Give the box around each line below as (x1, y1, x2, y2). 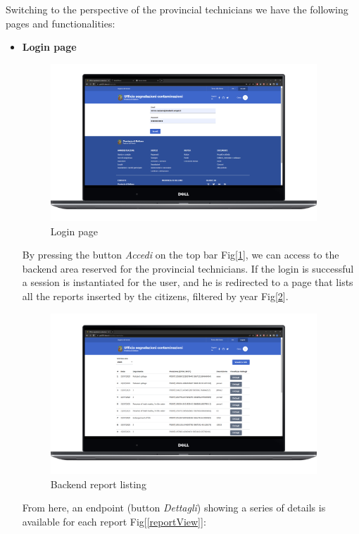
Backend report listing (50, 476, 146, 491)
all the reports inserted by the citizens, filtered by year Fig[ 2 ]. (22, 289, 289, 304)
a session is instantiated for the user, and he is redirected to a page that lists (22, 275, 353, 290)
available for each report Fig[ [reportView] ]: (22, 514, 206, 528)
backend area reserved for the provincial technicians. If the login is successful (22, 261, 354, 275)
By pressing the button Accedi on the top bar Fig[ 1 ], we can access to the (22, 247, 339, 262)
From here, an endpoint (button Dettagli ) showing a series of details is (22, 500, 326, 515)
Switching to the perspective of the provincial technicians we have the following (6, 2, 348, 16)
